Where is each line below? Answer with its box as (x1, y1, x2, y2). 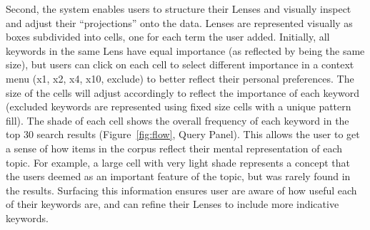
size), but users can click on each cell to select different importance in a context (6, 57, 354, 72)
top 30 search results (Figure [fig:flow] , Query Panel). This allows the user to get (6, 127, 360, 142)
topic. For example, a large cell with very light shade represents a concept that (6, 155, 351, 169)
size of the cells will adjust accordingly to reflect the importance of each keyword (6, 85, 360, 100)
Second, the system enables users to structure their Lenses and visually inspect (6, 1, 351, 16)
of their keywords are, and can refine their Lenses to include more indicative (6, 197, 339, 211)
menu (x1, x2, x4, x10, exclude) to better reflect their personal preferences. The (6, 70, 354, 85)
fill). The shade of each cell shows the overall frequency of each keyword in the (6, 113, 349, 127)
